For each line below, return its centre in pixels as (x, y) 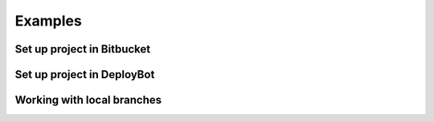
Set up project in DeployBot (85, 75)
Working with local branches (88, 100)
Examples (48, 21)
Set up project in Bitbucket (83, 49)
